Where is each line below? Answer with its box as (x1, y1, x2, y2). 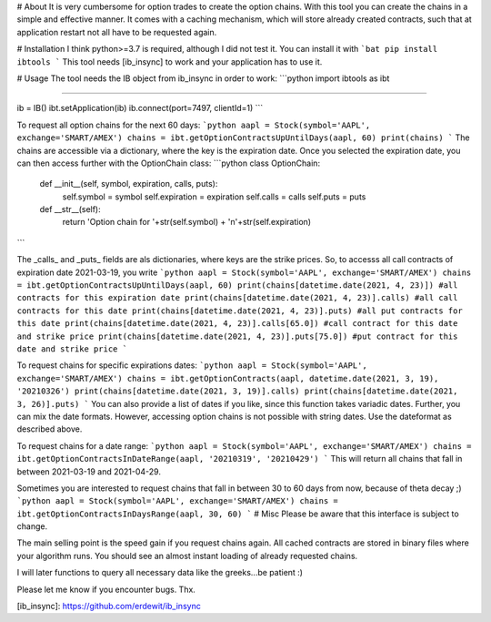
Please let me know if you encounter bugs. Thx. (16, 584, 195, 595)
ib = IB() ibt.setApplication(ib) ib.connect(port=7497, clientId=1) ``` (16, 103, 264, 114)
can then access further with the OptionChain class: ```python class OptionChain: (16, 158, 321, 168)
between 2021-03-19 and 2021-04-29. (16, 465, 161, 477)
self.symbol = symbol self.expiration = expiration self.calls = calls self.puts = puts (62, 191, 366, 202)
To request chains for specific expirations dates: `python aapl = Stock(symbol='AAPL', (16, 360, 367, 371)
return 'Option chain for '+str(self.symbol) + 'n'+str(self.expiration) (62, 217, 312, 228)
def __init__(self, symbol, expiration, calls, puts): (39, 178, 218, 189)
